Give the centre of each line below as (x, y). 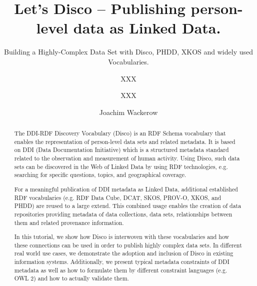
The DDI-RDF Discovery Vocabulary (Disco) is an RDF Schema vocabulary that (120, 133)
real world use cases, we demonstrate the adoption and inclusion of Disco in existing (124, 253)
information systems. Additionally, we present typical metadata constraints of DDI (122, 262)
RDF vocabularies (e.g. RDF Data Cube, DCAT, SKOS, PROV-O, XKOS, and (118, 197)
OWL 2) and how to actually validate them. (71, 278)
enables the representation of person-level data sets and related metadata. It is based (125, 141)
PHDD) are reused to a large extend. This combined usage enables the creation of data (128, 206)
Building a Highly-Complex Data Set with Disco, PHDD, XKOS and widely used (128, 52)
